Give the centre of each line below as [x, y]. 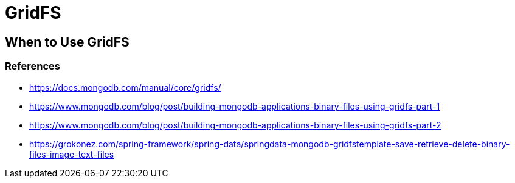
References [33, 66]
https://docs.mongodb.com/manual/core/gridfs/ [125, 87]
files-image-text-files [72, 154]
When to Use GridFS [67, 42]
